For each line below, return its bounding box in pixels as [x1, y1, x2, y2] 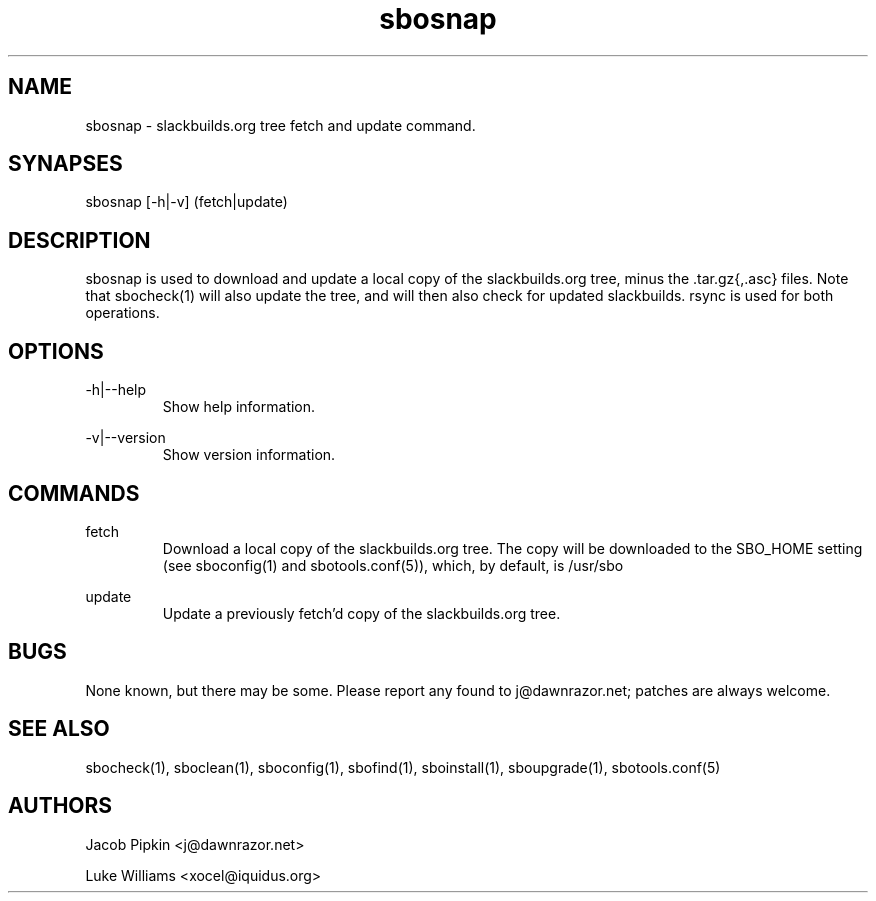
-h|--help [85, 381, 147, 399]
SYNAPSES [8, 151, 123, 177]
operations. [85, 304, 160, 322]
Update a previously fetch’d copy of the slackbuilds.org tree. [162, 604, 561, 622]
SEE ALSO [8, 716, 110, 742]
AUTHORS [8, 793, 113, 819]
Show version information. [162, 446, 336, 464]
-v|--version [85, 429, 166, 447]
